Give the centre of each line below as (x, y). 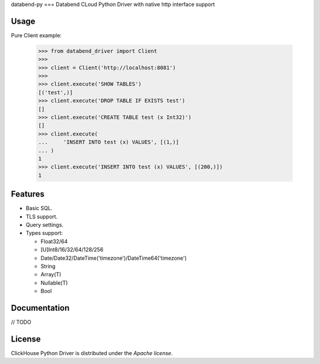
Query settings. (44, 225)
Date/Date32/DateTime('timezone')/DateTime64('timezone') (113, 258)
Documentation (40, 308)
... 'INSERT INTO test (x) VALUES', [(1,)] (108, 142)
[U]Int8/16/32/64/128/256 (72, 250)
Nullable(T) (54, 283)
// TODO (21, 322)
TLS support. (42, 217)
